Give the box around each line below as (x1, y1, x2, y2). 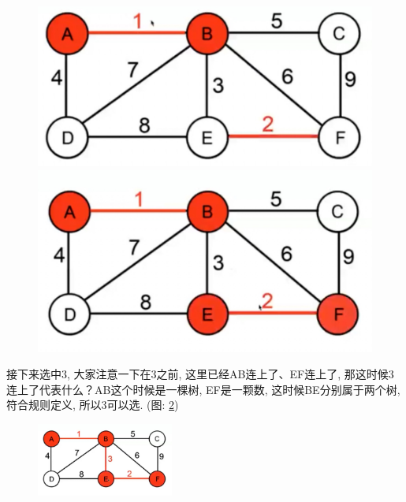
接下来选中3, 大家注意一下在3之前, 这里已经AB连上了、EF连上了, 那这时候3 (6, 366, 394, 382)
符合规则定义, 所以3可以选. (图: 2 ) (6, 396, 179, 413)
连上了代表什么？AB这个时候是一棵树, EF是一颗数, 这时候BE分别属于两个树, (6, 381, 400, 397)
